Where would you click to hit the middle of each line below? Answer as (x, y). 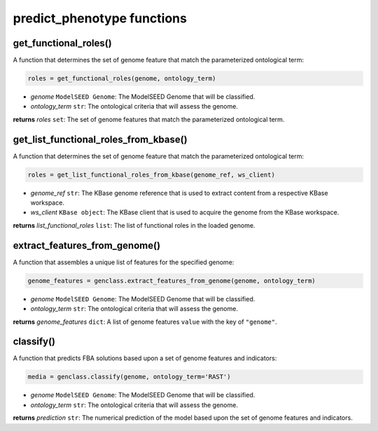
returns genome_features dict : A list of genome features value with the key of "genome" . (145, 322)
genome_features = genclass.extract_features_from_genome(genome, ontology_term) (172, 281)
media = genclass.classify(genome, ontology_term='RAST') (129, 377)
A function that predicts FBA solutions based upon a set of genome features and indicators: (145, 358)
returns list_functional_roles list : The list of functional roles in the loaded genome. (134, 225)
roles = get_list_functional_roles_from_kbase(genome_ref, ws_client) (152, 175)
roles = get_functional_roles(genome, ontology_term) (122, 78)
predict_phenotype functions (100, 18)
